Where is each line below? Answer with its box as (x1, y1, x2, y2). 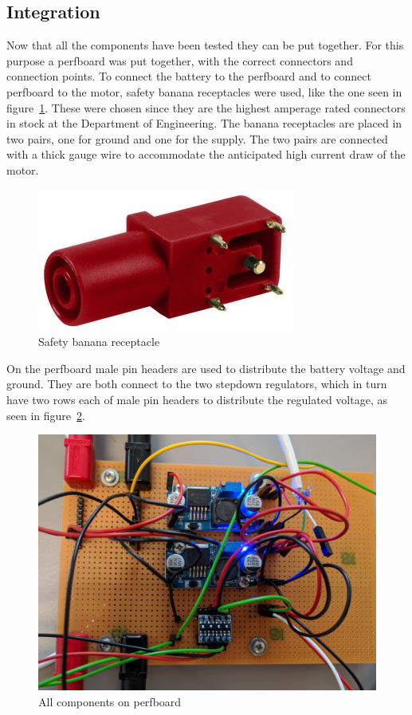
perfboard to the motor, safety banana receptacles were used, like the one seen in (6, 83, 402, 100)
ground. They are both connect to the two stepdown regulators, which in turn (6, 375, 387, 392)
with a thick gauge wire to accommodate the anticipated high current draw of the (6, 146, 406, 163)
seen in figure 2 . (6, 407, 85, 423)
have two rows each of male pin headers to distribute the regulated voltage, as (6, 391, 387, 407)
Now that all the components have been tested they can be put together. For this (6, 37, 404, 53)
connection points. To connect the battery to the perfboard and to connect (6, 68, 371, 84)
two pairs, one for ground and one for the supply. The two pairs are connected (6, 130, 388, 147)
